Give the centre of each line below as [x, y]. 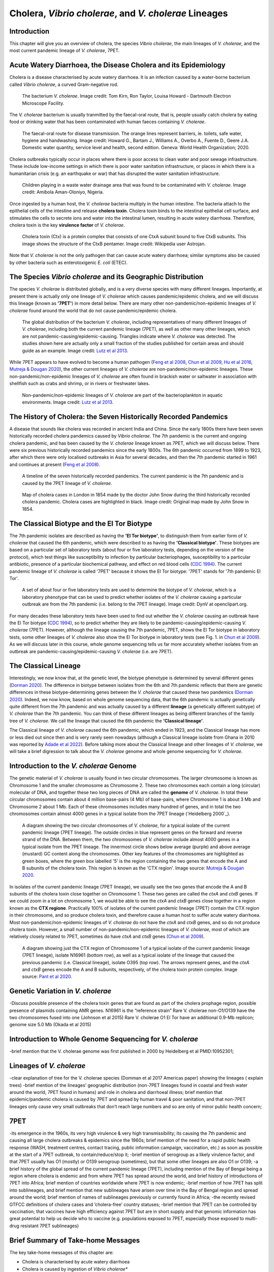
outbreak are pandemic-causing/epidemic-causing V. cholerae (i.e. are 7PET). [91, 651]
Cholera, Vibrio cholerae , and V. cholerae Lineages [119, 13]
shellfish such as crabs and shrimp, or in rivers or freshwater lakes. [80, 384]
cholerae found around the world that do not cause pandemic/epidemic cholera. [93, 310]
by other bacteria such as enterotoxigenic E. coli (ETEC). [68, 263]
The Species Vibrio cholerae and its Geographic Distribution [107, 277]
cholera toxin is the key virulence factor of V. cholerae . [67, 225]
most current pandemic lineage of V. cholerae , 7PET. [64, 50]
